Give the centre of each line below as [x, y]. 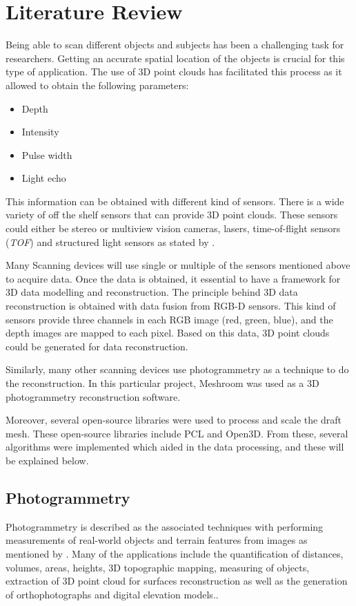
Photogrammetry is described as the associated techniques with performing [165, 526]
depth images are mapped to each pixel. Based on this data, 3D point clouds [168, 333]
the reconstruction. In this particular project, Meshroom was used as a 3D [162, 383]
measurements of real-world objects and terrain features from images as [157, 540]
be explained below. [47, 460]
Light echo [44, 178]
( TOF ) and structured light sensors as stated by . [110, 242]
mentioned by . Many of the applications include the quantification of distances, [175, 553]
